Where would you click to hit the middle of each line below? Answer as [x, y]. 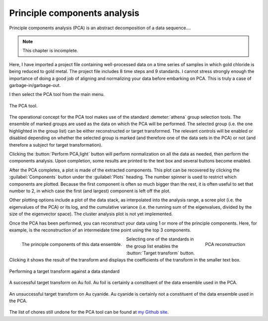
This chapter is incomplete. [50, 51]
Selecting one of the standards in [160, 239]
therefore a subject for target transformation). [56, 145]
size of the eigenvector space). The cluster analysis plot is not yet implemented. [91, 214]
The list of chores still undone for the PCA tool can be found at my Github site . [89, 312]
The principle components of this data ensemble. [72, 244]
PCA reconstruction [225, 244]
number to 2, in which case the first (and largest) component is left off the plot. [90, 191]
